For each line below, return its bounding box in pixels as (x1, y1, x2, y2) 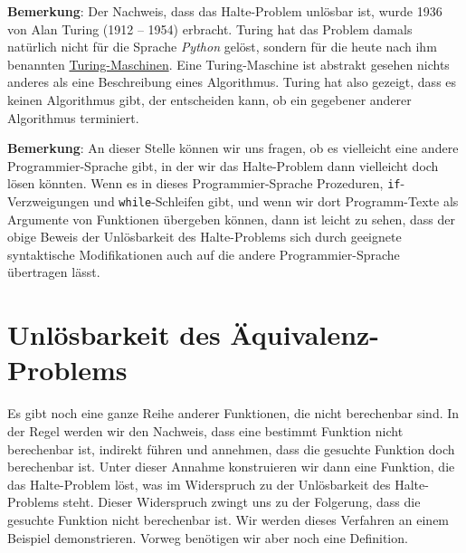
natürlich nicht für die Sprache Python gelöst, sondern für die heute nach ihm (7, 37, 437, 56)
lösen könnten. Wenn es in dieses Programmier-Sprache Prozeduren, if (7, 174, 401, 193)
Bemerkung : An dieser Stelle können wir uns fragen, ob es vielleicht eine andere (7, 138, 459, 157)
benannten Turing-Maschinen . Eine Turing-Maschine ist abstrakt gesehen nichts (7, 54, 450, 73)
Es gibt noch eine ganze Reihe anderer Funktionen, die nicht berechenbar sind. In (7, 404, 460, 423)
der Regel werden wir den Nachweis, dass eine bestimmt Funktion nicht (7, 421, 404, 440)
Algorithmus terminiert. (7, 108, 139, 127)
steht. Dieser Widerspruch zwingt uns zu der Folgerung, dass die (62, 492, 421, 511)
